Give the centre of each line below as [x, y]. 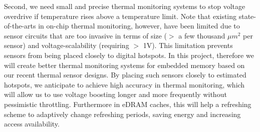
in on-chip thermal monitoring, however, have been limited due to [139, 26]
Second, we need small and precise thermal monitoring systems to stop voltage [125, 6]
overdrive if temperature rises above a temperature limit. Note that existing [120, 16]
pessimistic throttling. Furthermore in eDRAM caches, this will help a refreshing [128, 104]
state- [247, 16]
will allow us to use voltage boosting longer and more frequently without [115, 94]
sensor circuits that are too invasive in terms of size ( [85, 35]
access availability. [32, 124]
